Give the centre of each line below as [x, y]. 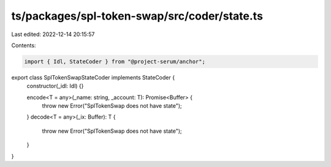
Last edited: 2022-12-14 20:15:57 [53, 34]
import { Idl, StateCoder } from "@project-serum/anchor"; [115, 61]
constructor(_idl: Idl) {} [55, 86]
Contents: [24, 45]
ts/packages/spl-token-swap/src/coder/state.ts [137, 16]
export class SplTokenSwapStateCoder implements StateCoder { [93, 77]
